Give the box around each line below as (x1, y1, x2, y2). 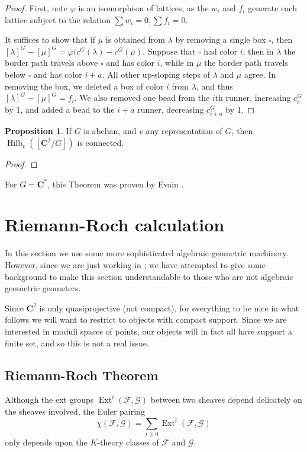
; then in (243, 44, 274, 57)
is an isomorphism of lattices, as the (78, 2, 209, 14)
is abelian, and (83, 125, 137, 137)
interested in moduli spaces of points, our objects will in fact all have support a (5, 324, 292, 337)
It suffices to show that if (5, 33, 96, 46)
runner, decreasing (137, 103, 204, 116)
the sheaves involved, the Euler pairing (5, 405, 145, 417)
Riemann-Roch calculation (5, 212, 225, 237)
